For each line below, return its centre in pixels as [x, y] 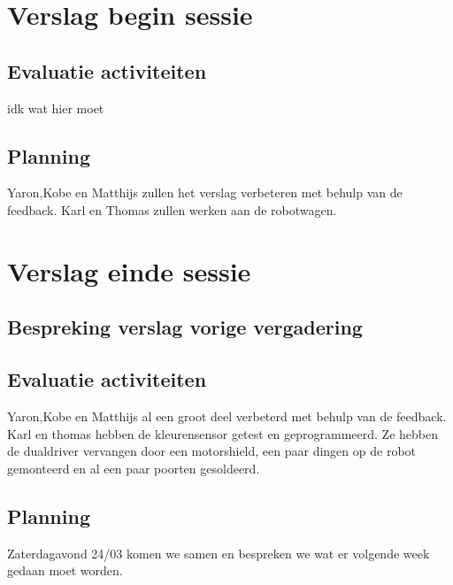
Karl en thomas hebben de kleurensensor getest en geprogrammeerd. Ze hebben [223, 433]
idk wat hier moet [56, 108]
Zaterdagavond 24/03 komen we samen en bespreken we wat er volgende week [219, 553]
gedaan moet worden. [65, 570]
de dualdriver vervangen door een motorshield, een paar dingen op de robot [211, 451]
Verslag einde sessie [129, 270]
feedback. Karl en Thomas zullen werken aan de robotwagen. [172, 209]
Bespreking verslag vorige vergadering [185, 327]
